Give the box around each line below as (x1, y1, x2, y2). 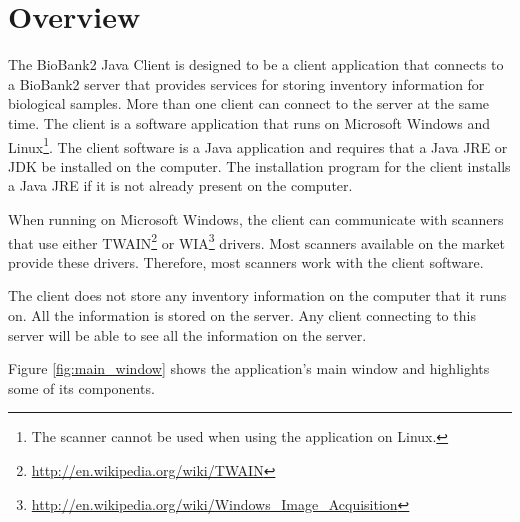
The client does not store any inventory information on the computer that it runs (8, 285, 507, 306)
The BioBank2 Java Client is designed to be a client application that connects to (8, 54, 504, 75)
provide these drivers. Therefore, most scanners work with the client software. (8, 251, 484, 272)
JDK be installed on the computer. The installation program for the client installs (8, 155, 511, 176)
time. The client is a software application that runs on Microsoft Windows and (8, 112, 490, 133)
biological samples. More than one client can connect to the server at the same (8, 93, 490, 114)
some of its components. (8, 377, 155, 398)
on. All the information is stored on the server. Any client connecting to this (8, 304, 476, 325)
